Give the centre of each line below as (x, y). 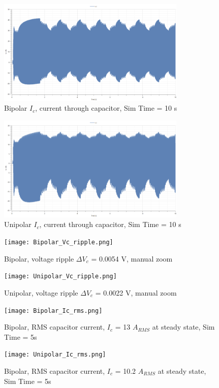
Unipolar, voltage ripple (41, 292)
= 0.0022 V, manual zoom (136, 292)
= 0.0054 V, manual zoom (132, 258)
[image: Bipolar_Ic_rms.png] (53, 311)
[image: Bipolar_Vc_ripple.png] (59, 242)
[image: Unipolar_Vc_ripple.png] (60, 277)
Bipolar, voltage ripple (39, 258)
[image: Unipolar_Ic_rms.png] (55, 355)
